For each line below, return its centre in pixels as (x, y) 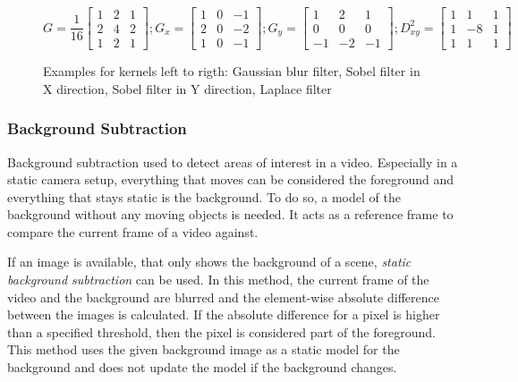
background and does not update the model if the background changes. (202, 367)
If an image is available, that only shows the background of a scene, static (209, 262)
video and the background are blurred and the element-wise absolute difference (223, 297)
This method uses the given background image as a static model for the (204, 349)
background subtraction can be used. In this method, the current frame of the (218, 280)
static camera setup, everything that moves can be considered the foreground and (231, 179)
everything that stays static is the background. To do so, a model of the (204, 196)
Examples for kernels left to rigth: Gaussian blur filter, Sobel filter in (232, 71)
